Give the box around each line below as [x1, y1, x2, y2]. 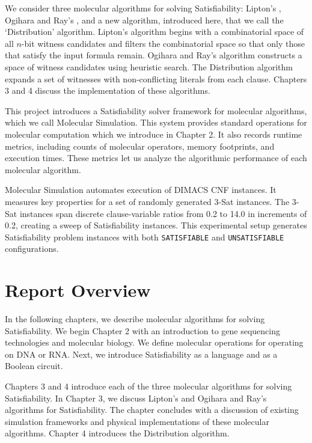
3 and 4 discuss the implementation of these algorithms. [5, 84, 210, 97]
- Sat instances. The [218, 195, 290, 207]
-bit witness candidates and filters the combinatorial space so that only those [21, 37, 305, 49]
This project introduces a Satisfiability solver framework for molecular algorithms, [5, 104, 307, 117]
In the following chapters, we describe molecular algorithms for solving [5, 313, 265, 325]
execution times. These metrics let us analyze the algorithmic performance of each [5, 151, 307, 164]
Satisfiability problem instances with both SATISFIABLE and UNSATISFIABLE [5, 230, 284, 243]
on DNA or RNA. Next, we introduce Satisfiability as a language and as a [5, 347, 278, 360]
